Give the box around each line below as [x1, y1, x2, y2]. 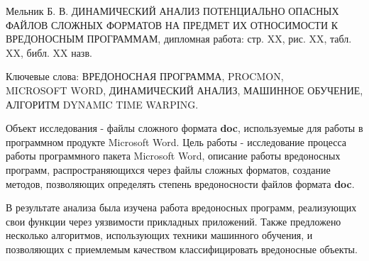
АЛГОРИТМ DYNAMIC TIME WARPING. [6, 96, 199, 111]
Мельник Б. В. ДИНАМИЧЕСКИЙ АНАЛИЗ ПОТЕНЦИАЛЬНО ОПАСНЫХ [6, 4, 339, 18]
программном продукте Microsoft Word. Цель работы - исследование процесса [6, 134, 347, 149]
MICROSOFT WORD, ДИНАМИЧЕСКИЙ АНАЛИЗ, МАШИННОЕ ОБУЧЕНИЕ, [6, 82, 363, 97]
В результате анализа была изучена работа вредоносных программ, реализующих [6, 200, 357, 215]
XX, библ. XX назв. [6, 45, 92, 60]
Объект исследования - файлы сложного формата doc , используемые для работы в [6, 121, 363, 135]
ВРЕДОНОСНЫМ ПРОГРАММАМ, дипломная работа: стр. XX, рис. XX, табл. [6, 31, 352, 46]
